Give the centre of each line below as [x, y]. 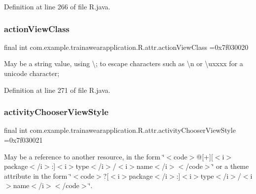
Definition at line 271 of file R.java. [57, 90]
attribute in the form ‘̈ [38, 175]
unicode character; [32, 73]
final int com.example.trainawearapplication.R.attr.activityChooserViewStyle [120, 130]
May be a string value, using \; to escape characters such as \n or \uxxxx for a [124, 63]
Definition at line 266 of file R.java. [57, 6]
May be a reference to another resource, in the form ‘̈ [84, 156]
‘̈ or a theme [230, 166]
